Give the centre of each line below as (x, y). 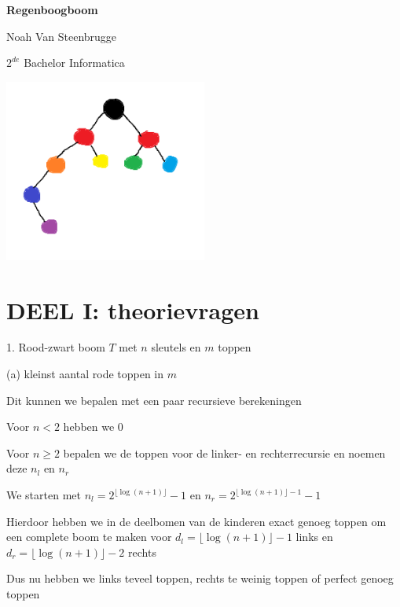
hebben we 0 (93, 427)
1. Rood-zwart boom (56, 347)
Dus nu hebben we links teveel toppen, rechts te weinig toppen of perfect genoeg (200, 578)
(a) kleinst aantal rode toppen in (85, 374)
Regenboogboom (52, 9)
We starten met (44, 495)
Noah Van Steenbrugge (62, 36)
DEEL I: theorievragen (133, 309)
